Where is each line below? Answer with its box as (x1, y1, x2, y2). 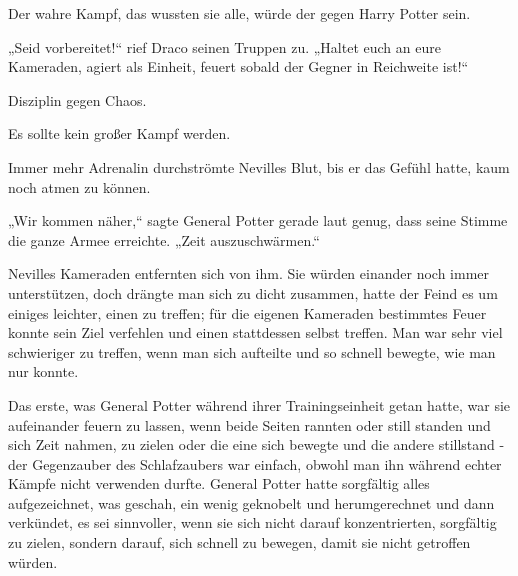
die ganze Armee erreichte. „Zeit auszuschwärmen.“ (8, 229, 320, 250)
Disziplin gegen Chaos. (8, 89, 147, 110)
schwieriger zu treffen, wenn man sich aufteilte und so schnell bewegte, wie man (8, 341, 496, 362)
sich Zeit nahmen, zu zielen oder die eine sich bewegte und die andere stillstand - (8, 434, 505, 455)
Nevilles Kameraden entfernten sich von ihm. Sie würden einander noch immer (8, 263, 490, 284)
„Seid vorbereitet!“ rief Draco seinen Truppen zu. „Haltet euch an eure (8, 36, 441, 57)
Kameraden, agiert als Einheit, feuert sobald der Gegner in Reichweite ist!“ (8, 56, 469, 77)
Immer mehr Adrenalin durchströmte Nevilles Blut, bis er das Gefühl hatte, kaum (8, 156, 510, 177)
